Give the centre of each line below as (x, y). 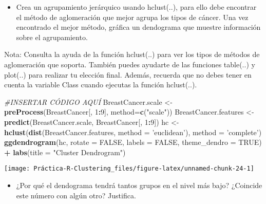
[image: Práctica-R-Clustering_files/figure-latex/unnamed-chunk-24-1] (129, 169)
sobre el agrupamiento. (52, 37)
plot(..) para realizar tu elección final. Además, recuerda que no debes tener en (128, 74)
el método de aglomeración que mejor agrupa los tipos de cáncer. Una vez (132, 17)
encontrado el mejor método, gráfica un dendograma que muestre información (138, 27)
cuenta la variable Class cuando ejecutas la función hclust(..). (101, 85)
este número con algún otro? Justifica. (76, 195)
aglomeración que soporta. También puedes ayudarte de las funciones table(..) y (130, 64)
